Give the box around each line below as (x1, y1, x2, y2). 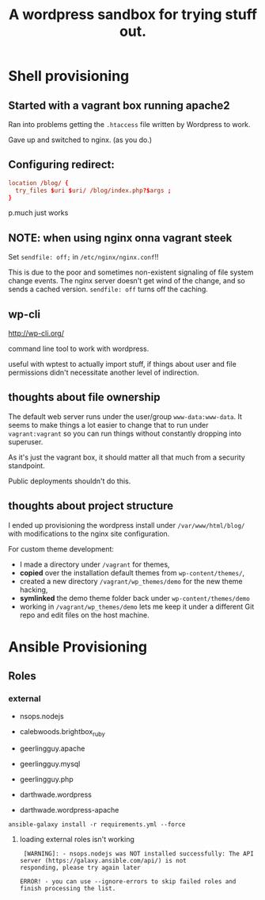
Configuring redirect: (8, 158, 115, 171)
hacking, (19, 585, 48, 594)
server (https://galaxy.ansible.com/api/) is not (19, 857, 187, 865)
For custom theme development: (8, 544, 115, 553)
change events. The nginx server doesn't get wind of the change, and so (8, 276, 245, 286)
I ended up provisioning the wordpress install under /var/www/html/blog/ (8, 520, 245, 529)
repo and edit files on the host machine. (19, 610, 150, 620)
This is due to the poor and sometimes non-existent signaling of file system (8, 267, 254, 277)
